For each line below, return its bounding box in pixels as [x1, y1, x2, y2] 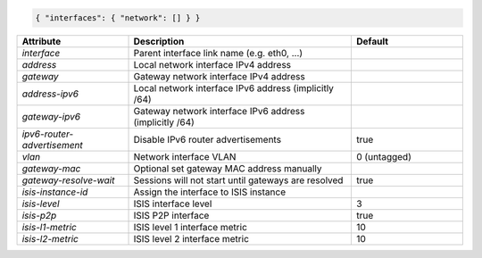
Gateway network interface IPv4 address [133, 70, 305, 82]
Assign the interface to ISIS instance [133, 186, 286, 198]
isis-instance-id [21, 186, 88, 198]
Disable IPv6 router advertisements [133, 133, 281, 146]
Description [133, 35, 185, 47]
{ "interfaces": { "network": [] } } [35, 12, 201, 22]
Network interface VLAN [133, 150, 237, 162]
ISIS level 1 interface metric [133, 221, 247, 233]
